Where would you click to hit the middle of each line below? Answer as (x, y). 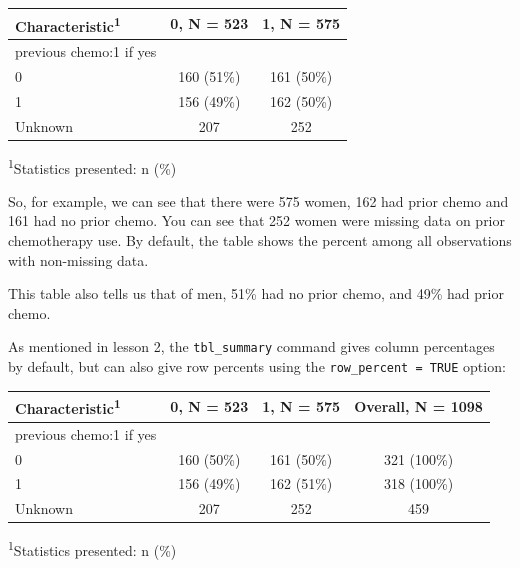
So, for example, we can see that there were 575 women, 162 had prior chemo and (258, 200)
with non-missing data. (78, 259)
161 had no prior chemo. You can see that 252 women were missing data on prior (256, 220)
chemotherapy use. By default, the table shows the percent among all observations (260, 240)
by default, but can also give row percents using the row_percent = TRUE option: (257, 366)
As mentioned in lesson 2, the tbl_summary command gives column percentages (251, 346)
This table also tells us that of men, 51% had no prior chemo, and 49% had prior (256, 293)
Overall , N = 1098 (418, 406)
